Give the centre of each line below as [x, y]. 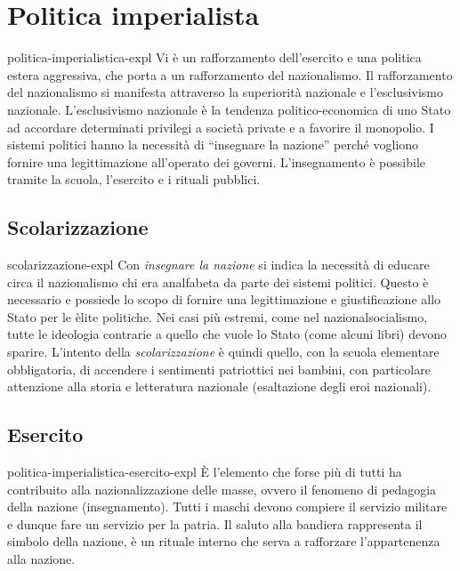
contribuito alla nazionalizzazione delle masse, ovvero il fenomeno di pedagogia [222, 489]
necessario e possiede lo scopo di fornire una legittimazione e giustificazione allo [224, 299]
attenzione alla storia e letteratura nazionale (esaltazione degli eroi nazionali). [219, 386]
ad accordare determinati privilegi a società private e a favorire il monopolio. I [221, 127]
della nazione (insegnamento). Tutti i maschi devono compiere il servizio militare [227, 507]
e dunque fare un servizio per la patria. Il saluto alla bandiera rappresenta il [215, 523]
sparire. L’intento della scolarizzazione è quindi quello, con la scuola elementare [223, 352]
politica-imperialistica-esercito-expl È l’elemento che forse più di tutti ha [205, 472]
